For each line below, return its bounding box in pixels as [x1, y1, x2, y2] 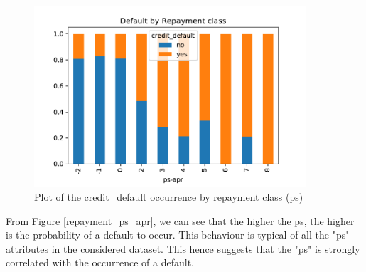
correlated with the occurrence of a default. [6, 255, 194, 270]
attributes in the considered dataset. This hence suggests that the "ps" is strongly [6, 241, 360, 256]
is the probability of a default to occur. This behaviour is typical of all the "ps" [6, 227, 350, 242]
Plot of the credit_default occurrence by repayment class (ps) [34, 189, 303, 204]
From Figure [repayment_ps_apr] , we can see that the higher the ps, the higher [6, 213, 355, 228]
